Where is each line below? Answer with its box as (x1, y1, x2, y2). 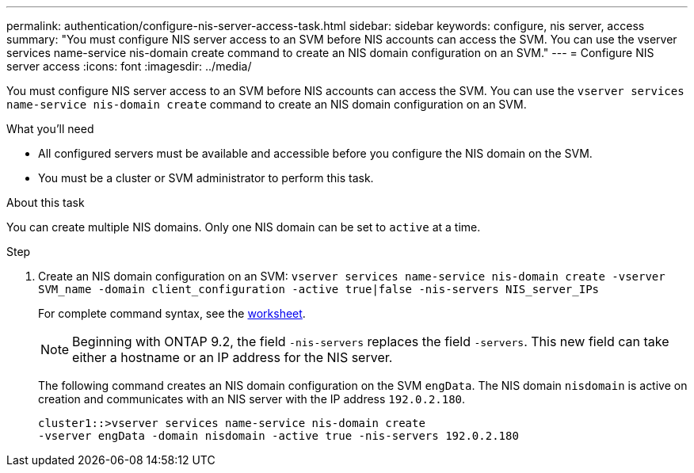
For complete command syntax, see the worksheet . (38, 307, 306, 320)
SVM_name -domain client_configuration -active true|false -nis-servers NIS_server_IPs (38, 283, 600, 296)
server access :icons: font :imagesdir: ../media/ (6, 59, 252, 73)
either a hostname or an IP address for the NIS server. (72, 349, 393, 365)
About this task (6, 196, 85, 209)
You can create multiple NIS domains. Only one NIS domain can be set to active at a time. (6, 220, 481, 234)
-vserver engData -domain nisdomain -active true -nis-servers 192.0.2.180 (38, 429, 519, 442)
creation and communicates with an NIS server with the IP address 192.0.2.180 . (38, 392, 466, 406)
